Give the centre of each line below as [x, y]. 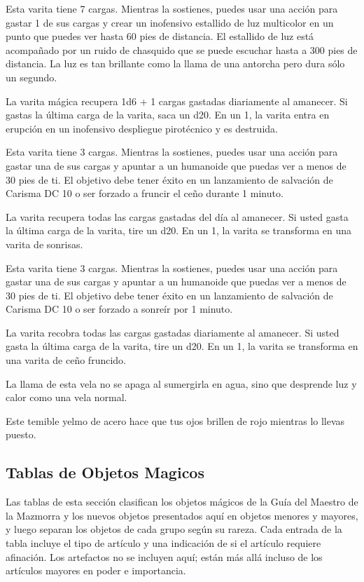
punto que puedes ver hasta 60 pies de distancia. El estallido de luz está [160, 36]
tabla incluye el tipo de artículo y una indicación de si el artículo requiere [163, 543]
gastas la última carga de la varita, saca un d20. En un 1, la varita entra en [168, 115]
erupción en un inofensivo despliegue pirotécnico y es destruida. [142, 128]
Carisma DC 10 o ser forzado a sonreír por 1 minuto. [119, 309]
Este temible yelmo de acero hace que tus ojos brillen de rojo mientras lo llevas [175, 420]
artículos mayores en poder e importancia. [96, 570]
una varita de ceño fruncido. [66, 360]
